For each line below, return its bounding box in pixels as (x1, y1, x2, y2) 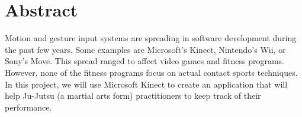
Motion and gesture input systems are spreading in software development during (5, 32, 297, 44)
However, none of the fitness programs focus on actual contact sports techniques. (5, 66, 298, 78)
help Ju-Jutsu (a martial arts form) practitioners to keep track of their (5, 89, 261, 102)
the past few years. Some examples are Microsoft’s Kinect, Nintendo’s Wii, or (5, 43, 286, 55)
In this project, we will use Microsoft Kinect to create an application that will (5, 78, 288, 90)
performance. (5, 101, 52, 113)
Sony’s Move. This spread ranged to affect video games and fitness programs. (5, 55, 284, 67)
